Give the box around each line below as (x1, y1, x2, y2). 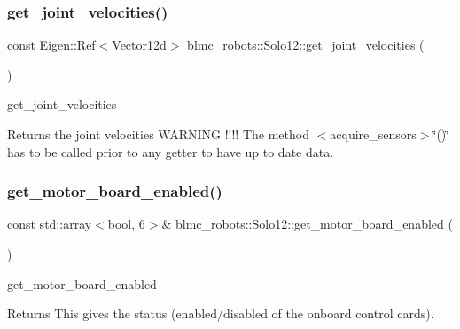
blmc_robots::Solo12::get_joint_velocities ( (187, 35, 425, 54)
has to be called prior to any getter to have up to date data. (7, 142, 334, 161)
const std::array (7, 215, 92, 233)
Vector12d (112, 35, 167, 54)
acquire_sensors (330, 125, 417, 143)
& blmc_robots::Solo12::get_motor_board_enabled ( (161, 215, 453, 233)
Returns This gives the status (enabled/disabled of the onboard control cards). (7, 304, 434, 323)
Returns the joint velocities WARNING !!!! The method (7, 125, 309, 143)
